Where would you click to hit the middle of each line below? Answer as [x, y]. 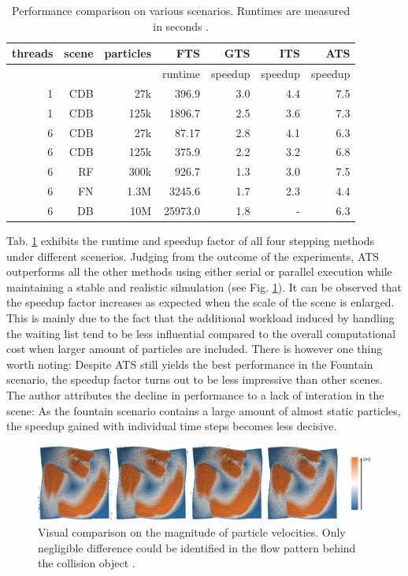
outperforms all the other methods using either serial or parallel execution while [199, 271]
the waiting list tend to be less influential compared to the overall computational [201, 333]
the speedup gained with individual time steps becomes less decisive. [172, 426]
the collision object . [87, 563]
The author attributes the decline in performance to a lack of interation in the [195, 394]
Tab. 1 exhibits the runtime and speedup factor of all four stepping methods [191, 241]
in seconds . [181, 26]
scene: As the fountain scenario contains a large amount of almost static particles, [204, 410]
